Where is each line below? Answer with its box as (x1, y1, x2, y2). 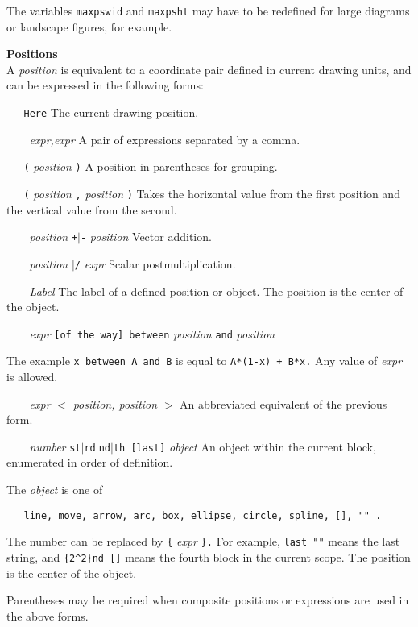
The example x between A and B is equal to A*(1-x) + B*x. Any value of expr (6, 352, 403, 369)
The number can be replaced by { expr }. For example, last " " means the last (6, 533, 400, 550)
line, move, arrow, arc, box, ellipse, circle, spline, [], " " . (23, 509, 382, 521)
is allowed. (6, 368, 58, 384)
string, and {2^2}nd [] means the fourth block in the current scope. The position (6, 548, 411, 565)
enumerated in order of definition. (6, 454, 173, 471)
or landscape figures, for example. (6, 18, 172, 35)
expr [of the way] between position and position (29, 325, 275, 342)
